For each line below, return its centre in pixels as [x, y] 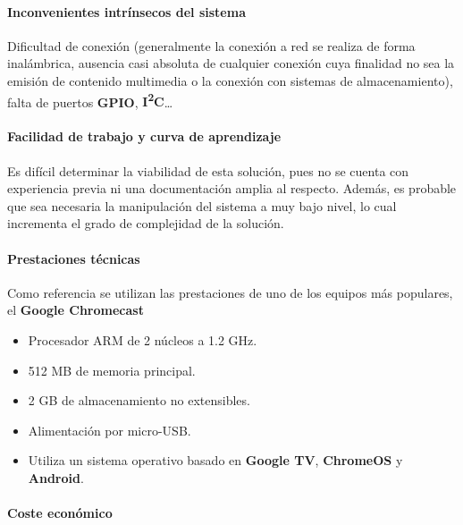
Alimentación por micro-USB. [109, 430]
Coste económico [60, 513]
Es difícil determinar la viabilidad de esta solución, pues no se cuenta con [208, 170]
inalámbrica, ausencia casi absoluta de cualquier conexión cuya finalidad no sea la [231, 63]
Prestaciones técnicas [74, 258]
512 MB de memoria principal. [112, 370]
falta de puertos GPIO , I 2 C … [90, 100]
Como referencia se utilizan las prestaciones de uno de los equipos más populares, [230, 292]
